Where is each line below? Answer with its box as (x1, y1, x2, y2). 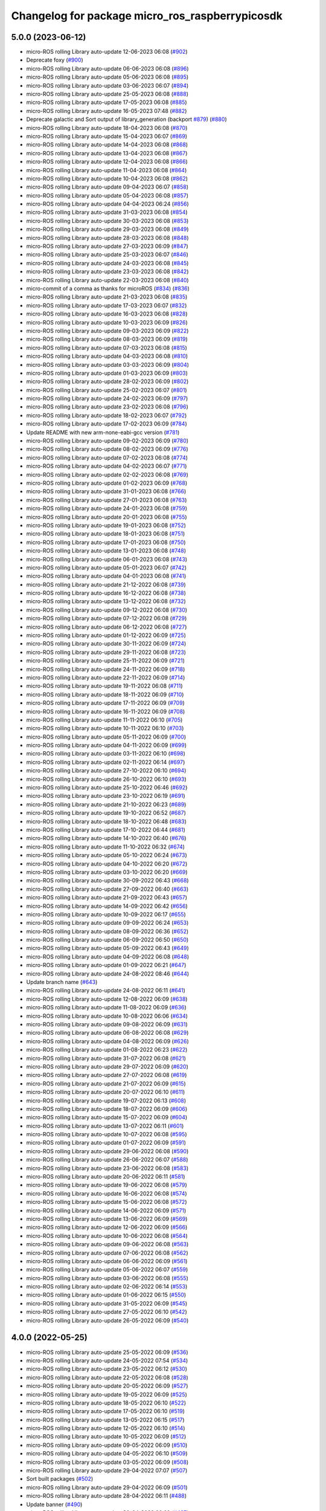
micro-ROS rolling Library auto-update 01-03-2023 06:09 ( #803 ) (26, 369, 188, 377)
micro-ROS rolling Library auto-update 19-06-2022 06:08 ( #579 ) (26, 1182, 187, 1189)
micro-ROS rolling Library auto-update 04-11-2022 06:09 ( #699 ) (26, 742, 187, 749)
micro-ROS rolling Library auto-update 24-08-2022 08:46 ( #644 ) (26, 970, 190, 977)
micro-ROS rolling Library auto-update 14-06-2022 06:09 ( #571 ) (26, 1206, 187, 1214)
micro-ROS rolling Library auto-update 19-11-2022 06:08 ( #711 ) (26, 682, 184, 690)
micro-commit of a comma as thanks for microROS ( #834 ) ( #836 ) (26, 285, 190, 292)
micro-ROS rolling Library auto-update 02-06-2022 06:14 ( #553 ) (26, 1283, 188, 1290)
